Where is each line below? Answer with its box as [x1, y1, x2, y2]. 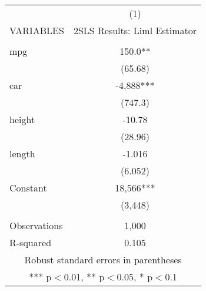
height [9, 113, 35, 126]
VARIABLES [9, 24, 64, 37]
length [9, 147, 35, 160]
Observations [9, 219, 63, 232]
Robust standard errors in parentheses [24, 253, 182, 266]
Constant [9, 181, 47, 194]
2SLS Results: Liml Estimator [73, 24, 197, 37]
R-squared [9, 236, 52, 249]
